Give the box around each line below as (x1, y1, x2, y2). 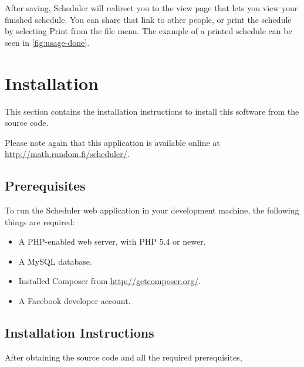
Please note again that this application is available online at (5, 136, 220, 148)
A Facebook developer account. (18, 295, 131, 307)
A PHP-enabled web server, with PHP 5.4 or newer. (18, 235, 206, 248)
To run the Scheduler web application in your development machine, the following (5, 204, 299, 216)
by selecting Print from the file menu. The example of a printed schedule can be (5, 25, 292, 37)
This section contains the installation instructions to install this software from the (5, 105, 299, 117)
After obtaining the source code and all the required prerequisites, (5, 351, 242, 363)
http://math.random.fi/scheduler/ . (5, 148, 130, 160)
